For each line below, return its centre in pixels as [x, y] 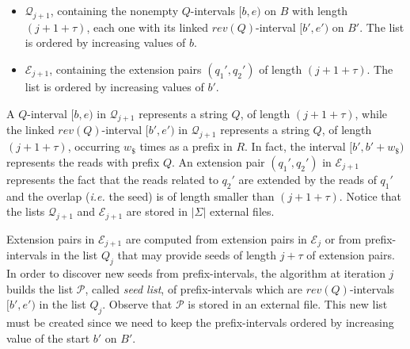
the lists [26, 211]
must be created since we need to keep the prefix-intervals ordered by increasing [200, 322]
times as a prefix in [186, 146]
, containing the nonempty [114, 10]
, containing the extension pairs [125, 69]
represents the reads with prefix [83, 161]
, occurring [94, 146]
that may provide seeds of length [197, 255]
